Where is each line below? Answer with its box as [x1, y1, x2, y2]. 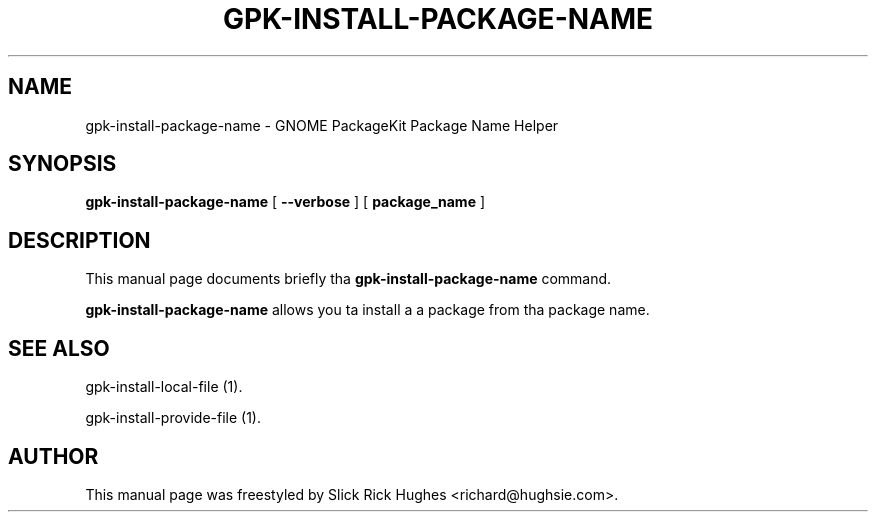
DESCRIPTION [8, 227, 151, 253]
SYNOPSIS [8, 151, 117, 177]
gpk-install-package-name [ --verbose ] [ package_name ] [85, 193, 486, 211]
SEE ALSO [8, 335, 110, 361]
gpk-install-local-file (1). [85, 378, 243, 396]
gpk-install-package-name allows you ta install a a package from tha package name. [85, 301, 650, 319]
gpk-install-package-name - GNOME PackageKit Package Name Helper [85, 116, 559, 134]
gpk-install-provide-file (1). [85, 409, 261, 427]
